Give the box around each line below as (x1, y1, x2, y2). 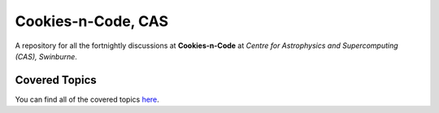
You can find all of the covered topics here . (15, 94, 160, 104)
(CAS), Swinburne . (15, 51, 77, 61)
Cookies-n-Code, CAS (15, 12, 168, 30)
